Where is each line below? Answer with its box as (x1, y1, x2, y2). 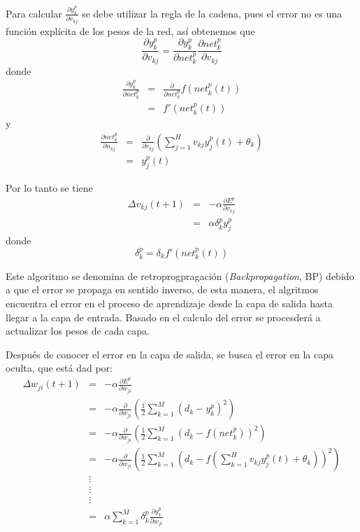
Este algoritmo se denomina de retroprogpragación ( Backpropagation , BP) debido (6, 268, 354, 283)
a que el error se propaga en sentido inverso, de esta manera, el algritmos (6, 282, 319, 297)
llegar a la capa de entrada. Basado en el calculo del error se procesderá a (6, 309, 321, 324)
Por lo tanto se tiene (6, 181, 93, 195)
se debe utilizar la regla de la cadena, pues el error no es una (82, 6, 342, 20)
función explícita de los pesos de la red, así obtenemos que (6, 23, 255, 38)
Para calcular (6, 6, 62, 20)
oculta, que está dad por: (6, 360, 113, 375)
